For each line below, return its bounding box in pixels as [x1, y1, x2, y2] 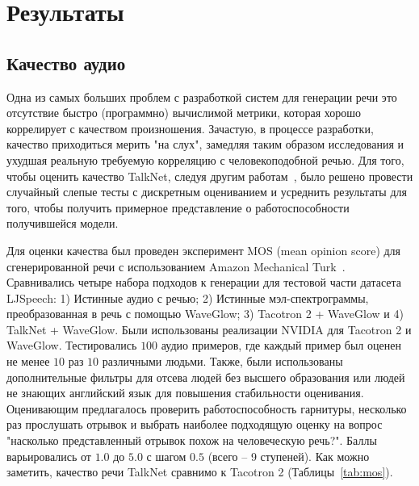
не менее [6, 353, 50, 370]
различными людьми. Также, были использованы [102, 353, 343, 370]
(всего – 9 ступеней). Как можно [207, 447, 370, 464]
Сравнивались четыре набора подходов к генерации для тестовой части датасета [6, 274, 402, 291]
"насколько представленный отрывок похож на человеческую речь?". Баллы [6, 432, 377, 449]
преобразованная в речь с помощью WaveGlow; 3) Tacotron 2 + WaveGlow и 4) [6, 305, 404, 322]
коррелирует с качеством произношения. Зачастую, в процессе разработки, [6, 119, 374, 136]
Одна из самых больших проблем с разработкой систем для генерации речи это [6, 88, 397, 105]
